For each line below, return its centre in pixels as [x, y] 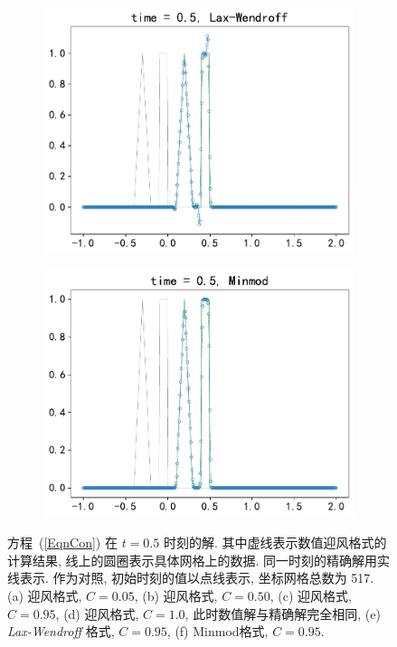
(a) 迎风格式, [45, 596]
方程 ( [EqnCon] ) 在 [62, 542]
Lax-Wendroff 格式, [61, 631]
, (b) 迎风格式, [176, 596]
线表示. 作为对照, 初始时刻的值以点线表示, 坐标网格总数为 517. [191, 578]
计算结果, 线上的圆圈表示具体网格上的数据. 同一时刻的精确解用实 [199, 560]
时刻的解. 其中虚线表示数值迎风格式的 [275, 542]
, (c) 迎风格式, [311, 596]
